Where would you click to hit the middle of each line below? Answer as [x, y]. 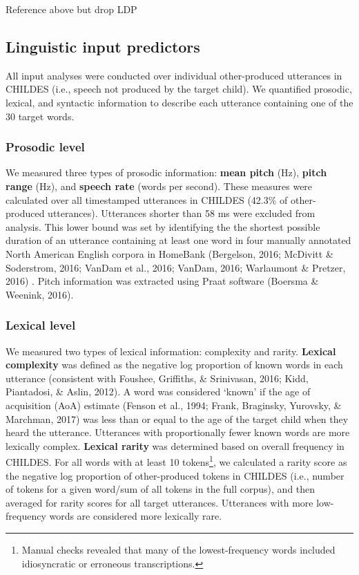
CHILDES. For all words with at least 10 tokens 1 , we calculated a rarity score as [176, 461]
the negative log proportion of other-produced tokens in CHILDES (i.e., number [175, 475]
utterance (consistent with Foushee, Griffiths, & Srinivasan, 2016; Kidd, [157, 378]
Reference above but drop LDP [71, 9]
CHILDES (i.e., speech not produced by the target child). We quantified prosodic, [179, 89]
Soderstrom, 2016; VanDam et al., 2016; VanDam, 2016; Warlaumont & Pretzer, [176, 267]
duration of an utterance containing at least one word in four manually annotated [178, 240]
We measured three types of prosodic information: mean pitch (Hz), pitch [166, 172]
